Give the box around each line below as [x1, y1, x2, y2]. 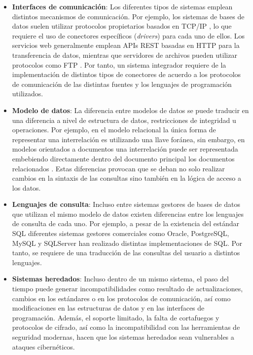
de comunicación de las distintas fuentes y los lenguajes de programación [12, 79, 232, 89]
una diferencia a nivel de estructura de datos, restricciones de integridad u [12, 115, 236, 125]
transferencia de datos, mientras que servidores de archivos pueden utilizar [12, 49, 237, 60]
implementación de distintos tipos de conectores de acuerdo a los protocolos [12, 69, 241, 79]
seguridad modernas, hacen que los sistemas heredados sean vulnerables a [12, 332, 234, 342]
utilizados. [12, 88, 43, 99]
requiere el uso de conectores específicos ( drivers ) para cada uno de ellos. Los [12, 30, 245, 40]
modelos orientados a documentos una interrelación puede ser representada [12, 144, 238, 154]
